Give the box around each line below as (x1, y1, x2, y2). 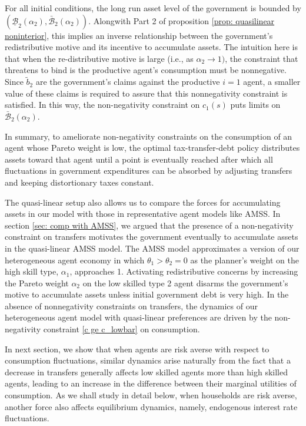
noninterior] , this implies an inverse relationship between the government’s (5, 29, 273, 41)
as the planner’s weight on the (190, 253, 300, 266)
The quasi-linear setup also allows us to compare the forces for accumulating (5, 196, 281, 208)
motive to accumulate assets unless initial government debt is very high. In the (5, 288, 289, 300)
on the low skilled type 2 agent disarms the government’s (82, 276, 288, 289)
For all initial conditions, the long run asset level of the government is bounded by (5, 2, 301, 14)
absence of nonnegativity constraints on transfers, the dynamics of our (5, 299, 258, 312)
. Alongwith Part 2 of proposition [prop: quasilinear (88, 14, 275, 27)
